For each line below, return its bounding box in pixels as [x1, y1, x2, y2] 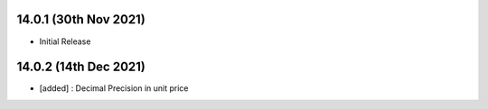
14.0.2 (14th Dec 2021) [16, 59, 146, 75]
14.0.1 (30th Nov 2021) [16, 12, 146, 27]
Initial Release [39, 36, 91, 47]
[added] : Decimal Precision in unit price [39, 83, 189, 94]
